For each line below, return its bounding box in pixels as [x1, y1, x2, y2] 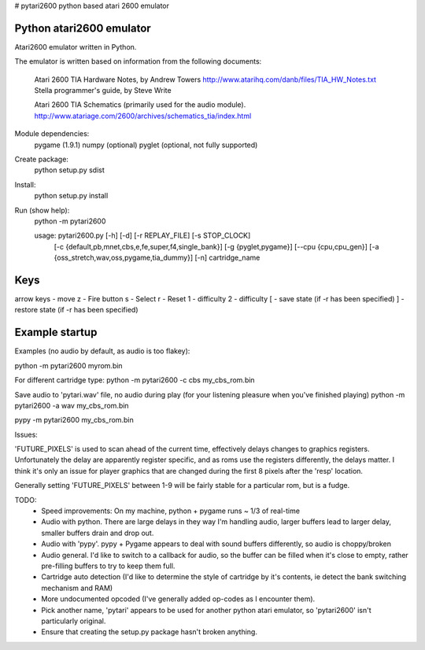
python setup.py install [34, 191, 109, 201]
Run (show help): [14, 205, 70, 215]
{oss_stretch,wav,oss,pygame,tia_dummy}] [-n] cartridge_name [54, 253, 261, 263]
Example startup [14, 326, 98, 339]
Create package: [14, 154, 68, 164]
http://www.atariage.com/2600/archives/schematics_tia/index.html [34, 111, 252, 120]
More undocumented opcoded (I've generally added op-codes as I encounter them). [41, 594, 316, 604]
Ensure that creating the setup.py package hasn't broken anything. [41, 627, 257, 637]
